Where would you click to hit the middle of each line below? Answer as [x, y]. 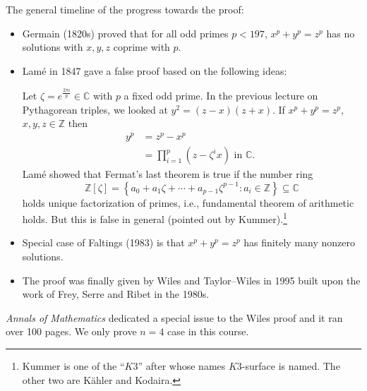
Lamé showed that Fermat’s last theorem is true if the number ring [168, 174]
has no [341, 33]
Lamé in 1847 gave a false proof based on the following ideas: [155, 70]
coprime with [142, 47]
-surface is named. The [291, 366]
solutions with [53, 47]
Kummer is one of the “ [73, 366]
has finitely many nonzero [299, 242]
